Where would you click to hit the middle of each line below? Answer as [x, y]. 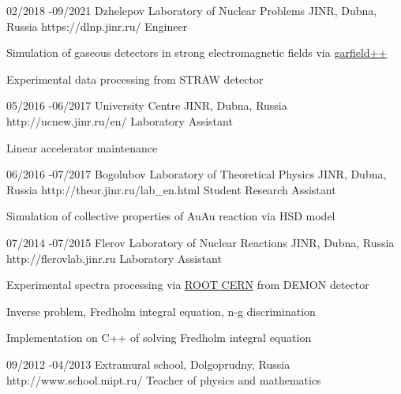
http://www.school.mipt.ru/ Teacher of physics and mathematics [164, 379]
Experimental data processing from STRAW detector [135, 79]
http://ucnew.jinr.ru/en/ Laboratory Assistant [120, 120]
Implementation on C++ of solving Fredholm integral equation [159, 338]
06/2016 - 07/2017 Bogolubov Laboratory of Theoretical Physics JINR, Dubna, [197, 174]
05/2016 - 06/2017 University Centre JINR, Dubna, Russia [147, 105]
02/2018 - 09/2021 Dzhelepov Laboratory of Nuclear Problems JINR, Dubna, [192, 10]
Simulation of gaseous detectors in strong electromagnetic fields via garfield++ [197, 53]
